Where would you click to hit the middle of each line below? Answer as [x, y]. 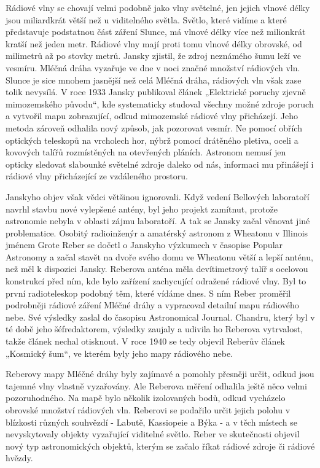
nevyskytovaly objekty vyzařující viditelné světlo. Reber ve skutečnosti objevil [153, 434]
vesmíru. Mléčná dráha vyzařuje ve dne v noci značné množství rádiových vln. [153, 67]
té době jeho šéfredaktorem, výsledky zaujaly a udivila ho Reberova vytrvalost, [154, 329]
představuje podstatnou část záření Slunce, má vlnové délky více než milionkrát [156, 32]
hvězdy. [19, 458]
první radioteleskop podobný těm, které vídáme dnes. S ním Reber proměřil [148, 293]
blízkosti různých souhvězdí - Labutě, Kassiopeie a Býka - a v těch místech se [151, 422]
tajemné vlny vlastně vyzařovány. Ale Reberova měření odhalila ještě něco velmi [156, 385]
